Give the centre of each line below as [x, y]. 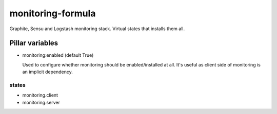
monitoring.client [40, 95]
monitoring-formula [53, 13]
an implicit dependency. [47, 72]
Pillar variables [34, 43]
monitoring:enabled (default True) [58, 55]
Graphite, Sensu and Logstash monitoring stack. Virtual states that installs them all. [97, 29]
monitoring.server [41, 102]
